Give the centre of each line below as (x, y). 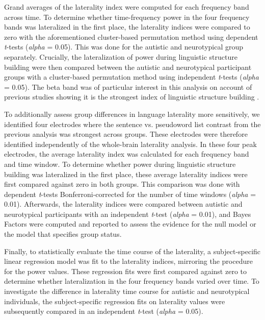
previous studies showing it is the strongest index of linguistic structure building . (132, 97)
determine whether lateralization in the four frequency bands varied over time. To (132, 281)
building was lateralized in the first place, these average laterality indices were (126, 174)
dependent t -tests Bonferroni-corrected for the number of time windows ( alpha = (130, 194)
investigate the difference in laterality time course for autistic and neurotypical (127, 291)
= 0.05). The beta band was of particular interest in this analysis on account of (128, 87)
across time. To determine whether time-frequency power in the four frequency (127, 17)
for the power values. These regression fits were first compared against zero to (125, 271)
